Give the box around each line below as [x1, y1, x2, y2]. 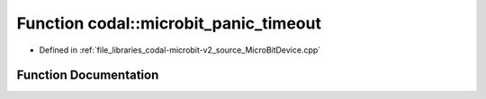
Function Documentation [16, 68, 159, 83]
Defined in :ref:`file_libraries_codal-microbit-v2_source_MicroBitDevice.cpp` [39, 45, 321, 55]
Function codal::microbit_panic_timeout [16, 13, 321, 33]
